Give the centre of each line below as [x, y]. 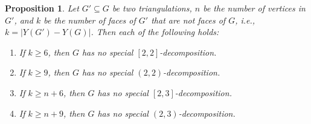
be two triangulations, [152, 8]
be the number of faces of [90, 20]
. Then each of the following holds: [155, 32]
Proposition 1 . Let [42, 8]
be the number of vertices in [254, 8]
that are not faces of [188, 20]
